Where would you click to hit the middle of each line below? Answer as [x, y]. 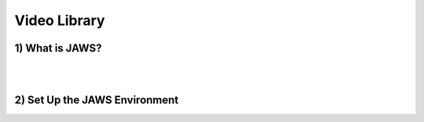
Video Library [60, 20]
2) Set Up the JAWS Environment [97, 100]
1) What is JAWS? [58, 48]
